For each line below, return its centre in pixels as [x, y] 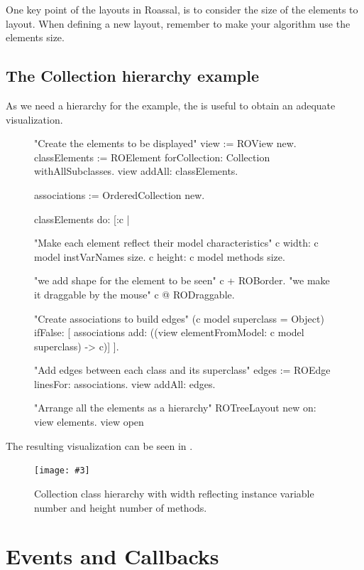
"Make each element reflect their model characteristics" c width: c [176, 243]
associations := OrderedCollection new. [120, 194]
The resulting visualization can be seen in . [99, 445]
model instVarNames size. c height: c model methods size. [160, 256]
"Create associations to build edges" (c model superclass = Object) [179, 318]
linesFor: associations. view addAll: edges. [125, 383]
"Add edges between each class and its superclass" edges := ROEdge [182, 370]
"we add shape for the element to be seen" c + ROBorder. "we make [182, 280]
